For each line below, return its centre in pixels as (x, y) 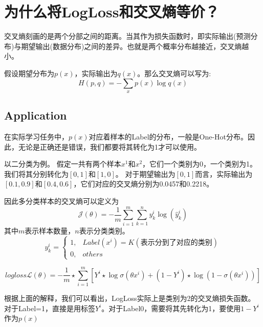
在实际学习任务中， (36, 137)
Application (36, 115)
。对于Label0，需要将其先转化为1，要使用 (171, 308)
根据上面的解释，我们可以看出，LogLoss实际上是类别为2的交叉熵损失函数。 (130, 298)
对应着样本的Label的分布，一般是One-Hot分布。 (168, 137)
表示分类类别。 (104, 230)
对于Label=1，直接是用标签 (50, 308)
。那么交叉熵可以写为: (174, 73)
